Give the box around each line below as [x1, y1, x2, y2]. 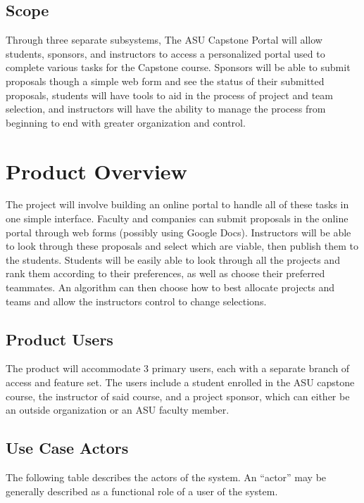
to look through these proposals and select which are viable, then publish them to [6, 238, 359, 253]
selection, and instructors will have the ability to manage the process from [6, 101, 326, 116]
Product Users [6, 328, 113, 350]
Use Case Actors [6, 437, 129, 459]
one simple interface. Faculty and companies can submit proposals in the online [6, 211, 349, 226]
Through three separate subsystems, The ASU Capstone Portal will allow [6, 32, 322, 47]
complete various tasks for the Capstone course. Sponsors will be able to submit [6, 60, 351, 75]
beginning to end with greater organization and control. [6, 115, 246, 129]
